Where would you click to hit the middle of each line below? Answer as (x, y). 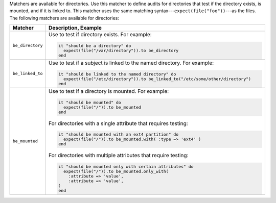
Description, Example (75, 28)
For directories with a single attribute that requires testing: (119, 123)
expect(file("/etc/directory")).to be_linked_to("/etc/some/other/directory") (157, 79)
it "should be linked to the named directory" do (117, 74)
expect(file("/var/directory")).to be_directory (121, 51)
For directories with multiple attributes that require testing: (119, 156)
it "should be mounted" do (90, 102)
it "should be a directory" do (95, 46)
